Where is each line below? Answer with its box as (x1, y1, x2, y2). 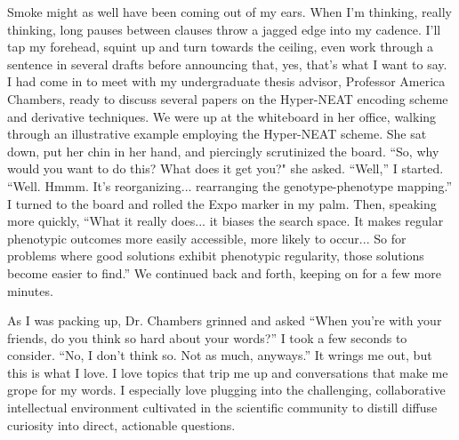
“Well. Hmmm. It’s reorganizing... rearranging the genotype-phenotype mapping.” (7, 176, 453, 195)
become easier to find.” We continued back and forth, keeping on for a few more (7, 263, 441, 282)
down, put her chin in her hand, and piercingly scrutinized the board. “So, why (7, 141, 439, 160)
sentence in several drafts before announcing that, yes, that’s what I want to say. (7, 54, 447, 73)
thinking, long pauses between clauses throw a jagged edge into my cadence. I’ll (7, 20, 441, 38)
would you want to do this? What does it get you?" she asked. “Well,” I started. (7, 159, 444, 178)
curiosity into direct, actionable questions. (7, 415, 236, 434)
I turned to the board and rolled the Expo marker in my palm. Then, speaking (7, 194, 437, 212)
